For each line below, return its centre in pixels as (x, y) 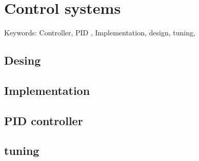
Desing (23, 60)
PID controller (44, 120)
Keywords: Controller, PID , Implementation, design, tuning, (100, 33)
